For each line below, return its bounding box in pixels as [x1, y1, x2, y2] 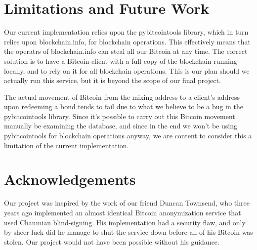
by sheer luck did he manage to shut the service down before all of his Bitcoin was [4, 227, 253, 237]
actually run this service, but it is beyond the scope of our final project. [4, 75, 221, 85]
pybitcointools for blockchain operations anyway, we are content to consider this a [4, 130, 252, 141]
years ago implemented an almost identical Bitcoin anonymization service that [4, 207, 241, 217]
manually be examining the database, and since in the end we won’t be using [4, 121, 237, 131]
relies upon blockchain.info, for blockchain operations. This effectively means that [4, 36, 251, 46]
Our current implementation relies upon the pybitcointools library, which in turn [4, 27, 249, 37]
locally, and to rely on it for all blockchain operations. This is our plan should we [4, 65, 250, 76]
